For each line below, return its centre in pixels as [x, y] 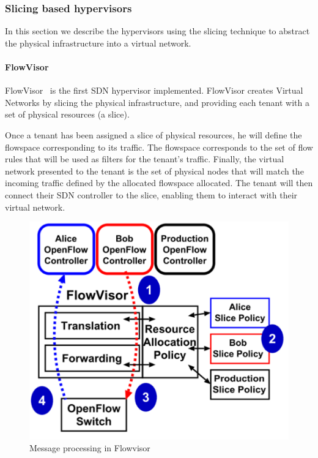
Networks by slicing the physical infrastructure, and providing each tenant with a [157, 102]
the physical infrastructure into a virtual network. [98, 43]
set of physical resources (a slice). [67, 114]
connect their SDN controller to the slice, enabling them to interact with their [151, 194]
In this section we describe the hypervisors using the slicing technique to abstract [157, 31]
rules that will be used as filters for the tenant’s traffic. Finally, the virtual [145, 159]
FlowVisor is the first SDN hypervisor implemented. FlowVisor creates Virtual [154, 90]
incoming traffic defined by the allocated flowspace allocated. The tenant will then [159, 183]
